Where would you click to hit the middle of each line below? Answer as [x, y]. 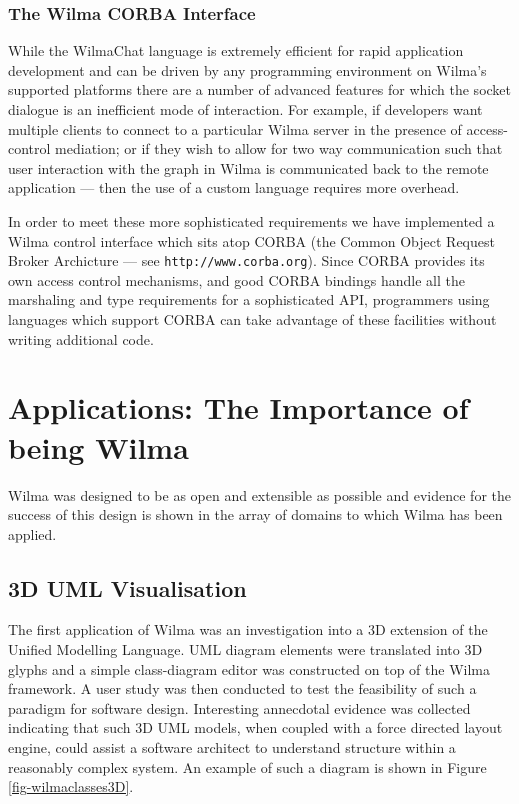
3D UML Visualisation [127, 587]
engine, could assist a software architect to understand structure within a [232, 747]
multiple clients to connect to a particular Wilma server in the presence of [235, 128]
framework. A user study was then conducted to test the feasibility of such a [242, 688]
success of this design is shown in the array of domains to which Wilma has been [255, 514]
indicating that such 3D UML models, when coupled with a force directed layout [255, 727]
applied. [32, 533]
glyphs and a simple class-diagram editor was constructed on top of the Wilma [249, 668]
